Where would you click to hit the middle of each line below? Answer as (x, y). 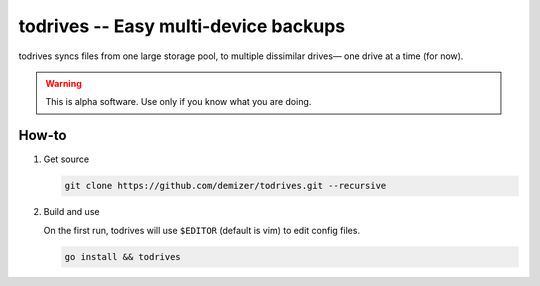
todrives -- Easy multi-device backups (182, 26)
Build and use (71, 212)
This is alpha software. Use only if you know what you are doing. (178, 102)
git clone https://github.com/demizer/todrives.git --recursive (225, 186)
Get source (66, 159)
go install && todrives (123, 256)
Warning (63, 83)
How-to (42, 135)
